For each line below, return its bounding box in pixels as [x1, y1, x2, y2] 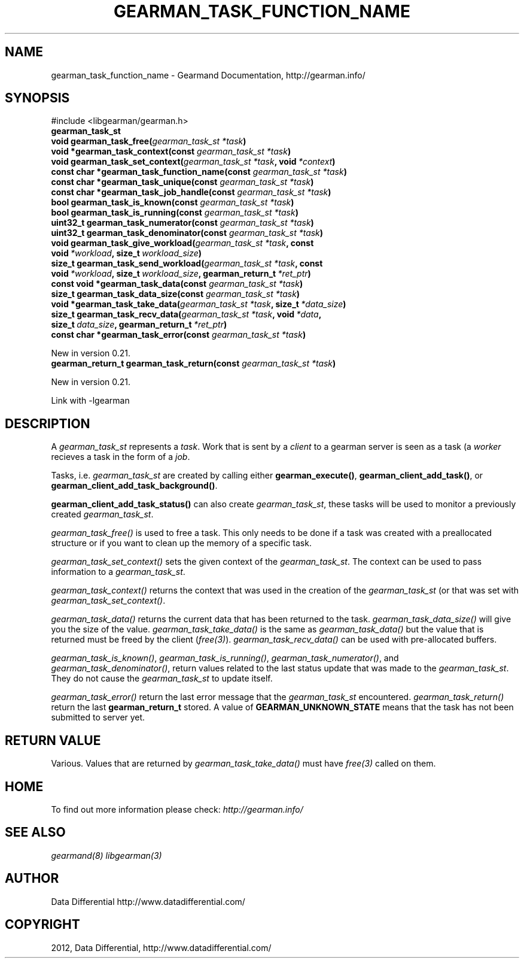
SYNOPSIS [5, 90, 70, 106]
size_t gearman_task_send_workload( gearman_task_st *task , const [51, 258, 323, 269]
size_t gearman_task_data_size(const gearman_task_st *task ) [51, 289, 300, 299]
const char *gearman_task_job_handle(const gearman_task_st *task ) [51, 187, 331, 198]
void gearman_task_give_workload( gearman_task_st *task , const [51, 238, 314, 249]
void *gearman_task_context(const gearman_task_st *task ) [51, 146, 291, 157]
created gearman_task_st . [51, 509, 154, 520]
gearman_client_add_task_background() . [51, 480, 218, 491]
